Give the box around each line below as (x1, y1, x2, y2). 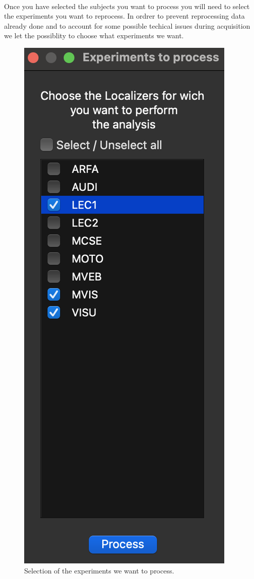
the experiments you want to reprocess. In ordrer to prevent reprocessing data (4, 11, 245, 21)
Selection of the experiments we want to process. (24, 565, 174, 575)
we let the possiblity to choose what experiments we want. (4, 30, 184, 41)
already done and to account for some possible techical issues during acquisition (4, 20, 250, 31)
